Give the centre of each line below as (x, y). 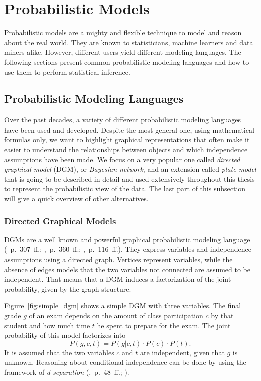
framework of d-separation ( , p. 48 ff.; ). (67, 372)
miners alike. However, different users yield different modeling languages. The (123, 52)
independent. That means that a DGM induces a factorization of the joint (118, 279)
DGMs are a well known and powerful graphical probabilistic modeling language (127, 239)
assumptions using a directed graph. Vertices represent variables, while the (118, 259)
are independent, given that (183, 352)
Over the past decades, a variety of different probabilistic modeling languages (122, 120)
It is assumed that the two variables (59, 352)
